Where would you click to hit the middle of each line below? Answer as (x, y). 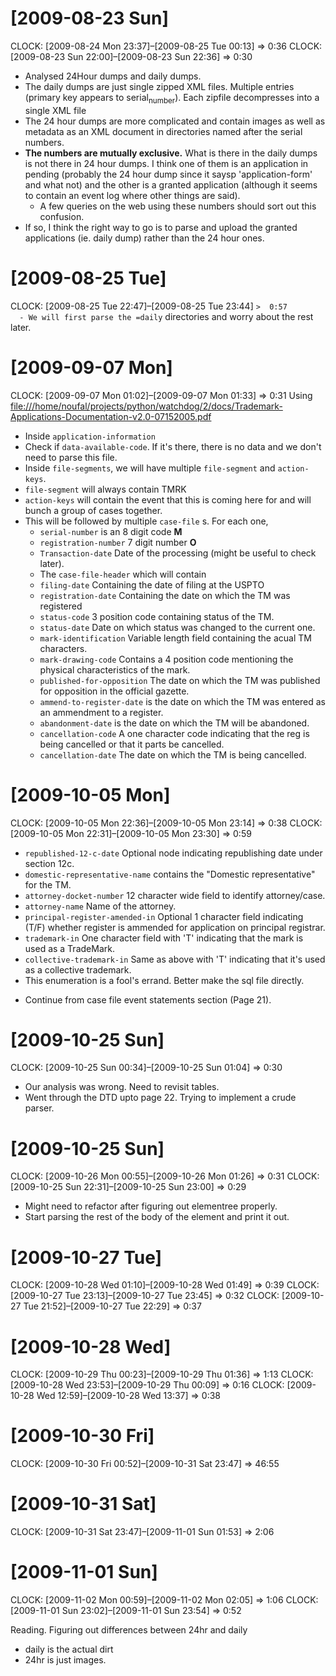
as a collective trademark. (78, 969)
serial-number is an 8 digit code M (111, 531)
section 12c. (49, 863)
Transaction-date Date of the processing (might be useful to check (178, 553)
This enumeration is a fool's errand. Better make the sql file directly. (164, 980)
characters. (63, 648)
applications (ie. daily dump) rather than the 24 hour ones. (144, 238)
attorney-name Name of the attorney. (100, 906)
